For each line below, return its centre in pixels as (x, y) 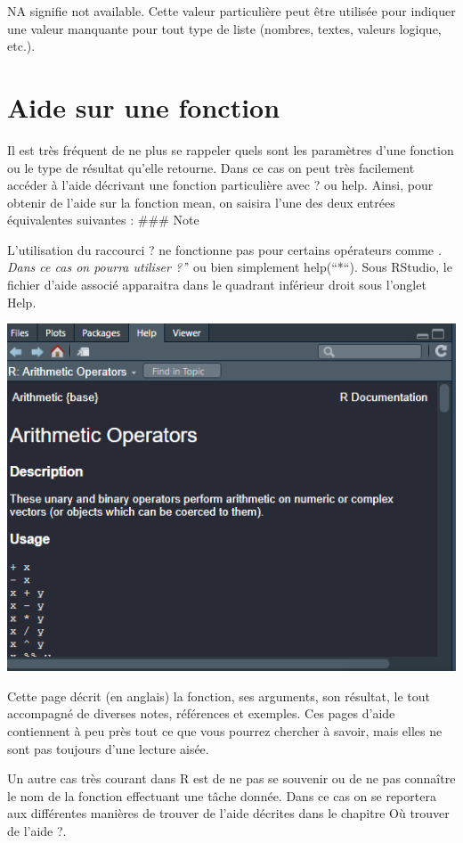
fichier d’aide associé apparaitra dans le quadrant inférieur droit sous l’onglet (217, 285)
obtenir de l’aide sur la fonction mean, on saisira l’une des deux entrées (201, 202)
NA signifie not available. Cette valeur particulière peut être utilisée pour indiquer (231, 11)
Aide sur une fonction (144, 106)
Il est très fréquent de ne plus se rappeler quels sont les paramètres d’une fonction (231, 149)
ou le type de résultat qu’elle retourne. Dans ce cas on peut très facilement (211, 167)
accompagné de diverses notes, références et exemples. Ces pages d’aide (201, 713)
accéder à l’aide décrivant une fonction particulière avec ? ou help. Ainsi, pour (220, 185)
